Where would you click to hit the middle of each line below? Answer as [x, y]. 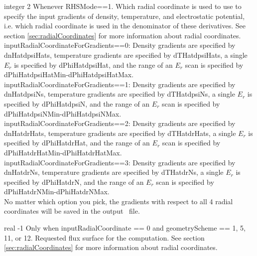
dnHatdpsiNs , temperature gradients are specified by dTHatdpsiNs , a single [120, 94]
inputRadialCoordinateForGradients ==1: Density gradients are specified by [120, 84]
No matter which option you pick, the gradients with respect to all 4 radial [119, 201]
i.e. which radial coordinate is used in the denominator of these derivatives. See [125, 26]
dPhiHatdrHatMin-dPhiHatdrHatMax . [63, 152]
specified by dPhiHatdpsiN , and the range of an [77, 103]
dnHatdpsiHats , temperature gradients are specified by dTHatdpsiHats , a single [126, 55]
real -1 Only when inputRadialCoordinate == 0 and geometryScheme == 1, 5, [125, 228]
